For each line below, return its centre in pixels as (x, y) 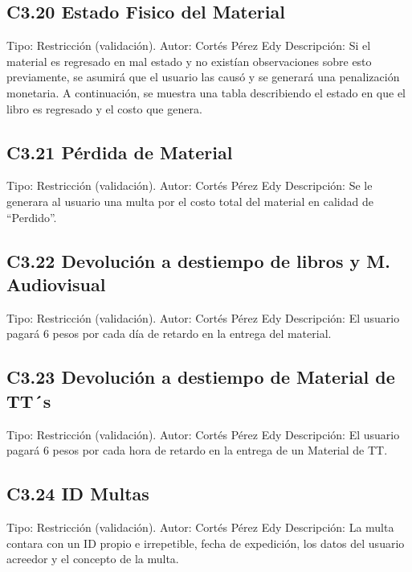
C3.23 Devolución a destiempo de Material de (201, 377)
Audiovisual (56, 284)
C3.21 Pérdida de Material (120, 152)
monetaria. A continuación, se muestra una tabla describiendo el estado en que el (206, 92)
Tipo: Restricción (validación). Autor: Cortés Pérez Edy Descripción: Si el (189, 45)
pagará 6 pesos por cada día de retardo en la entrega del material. (169, 333)
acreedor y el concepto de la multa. (93, 559)
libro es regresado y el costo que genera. (104, 108)
